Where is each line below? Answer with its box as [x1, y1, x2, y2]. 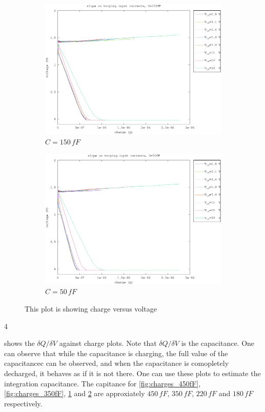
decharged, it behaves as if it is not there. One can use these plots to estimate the [4, 367, 261, 378]
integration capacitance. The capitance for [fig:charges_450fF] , [4, 378, 201, 388]
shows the [4, 338, 35, 348]
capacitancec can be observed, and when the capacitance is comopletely [4, 358, 229, 368]
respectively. [4, 398, 43, 408]
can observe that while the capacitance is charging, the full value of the [4, 347, 228, 358]
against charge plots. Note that [59, 338, 157, 348]
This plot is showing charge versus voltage [25, 303, 157, 314]
